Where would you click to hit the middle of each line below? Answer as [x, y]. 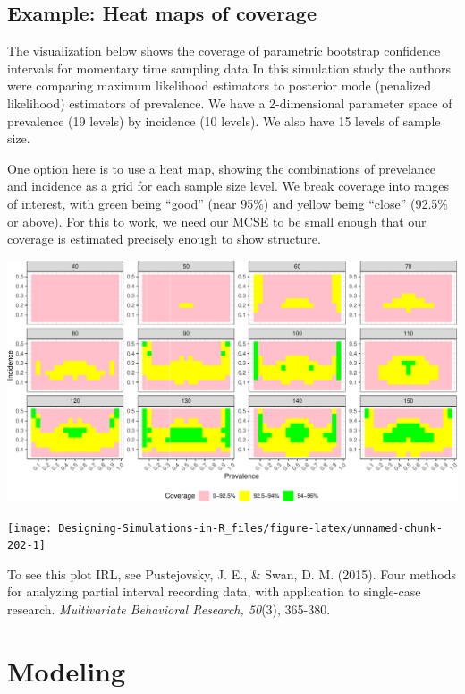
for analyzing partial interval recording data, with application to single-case [214, 591]
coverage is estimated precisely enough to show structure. [164, 239]
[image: [30, 528]
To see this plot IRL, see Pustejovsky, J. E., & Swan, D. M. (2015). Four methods [232, 574]
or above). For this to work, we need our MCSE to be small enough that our [217, 221]
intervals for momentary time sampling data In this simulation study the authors [229, 68]
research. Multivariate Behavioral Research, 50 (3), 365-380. [169, 609]
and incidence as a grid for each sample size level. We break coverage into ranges [228, 186]
